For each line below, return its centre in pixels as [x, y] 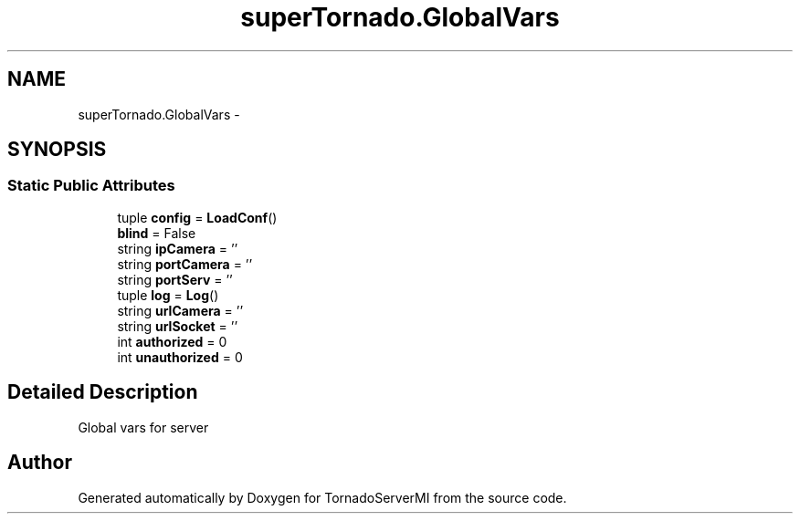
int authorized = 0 [172, 341]
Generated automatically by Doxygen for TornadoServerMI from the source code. [322, 497]
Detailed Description [103, 392]
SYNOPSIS [57, 150]
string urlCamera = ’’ [180, 310]
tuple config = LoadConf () [197, 217]
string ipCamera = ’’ [178, 248]
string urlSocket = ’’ [178, 326]
